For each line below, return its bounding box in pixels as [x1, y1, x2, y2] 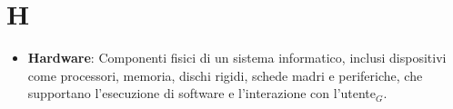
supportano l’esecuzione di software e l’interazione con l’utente [27, 84, 377, 103]
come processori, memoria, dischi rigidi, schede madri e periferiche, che [27, 65, 423, 84]
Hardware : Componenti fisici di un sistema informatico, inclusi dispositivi [27, 48, 447, 67]
